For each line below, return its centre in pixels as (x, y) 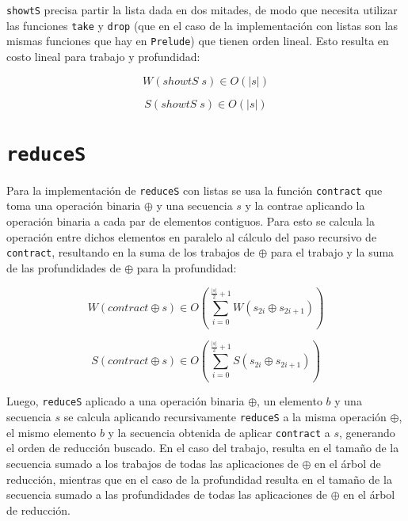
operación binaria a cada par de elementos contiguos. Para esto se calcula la (191, 221)
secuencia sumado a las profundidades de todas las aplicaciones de (167, 494)
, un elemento (290, 401)
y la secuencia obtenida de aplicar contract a (219, 432)
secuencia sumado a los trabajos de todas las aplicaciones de (153, 463)
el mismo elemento (51, 432)
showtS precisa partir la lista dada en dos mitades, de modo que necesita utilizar (202, 10)
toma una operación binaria (74, 205)
